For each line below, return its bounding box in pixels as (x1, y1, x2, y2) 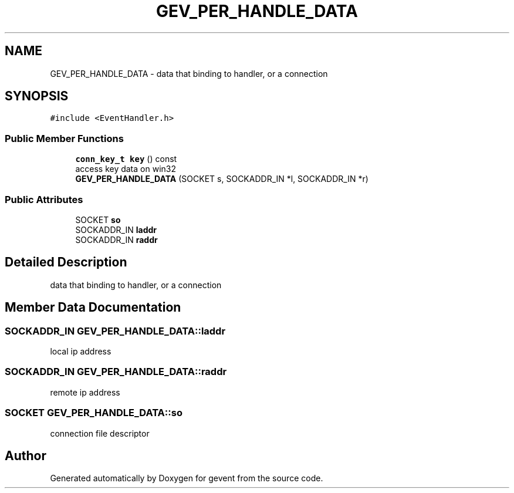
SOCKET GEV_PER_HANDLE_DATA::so (5, 407, 182, 419)
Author (5, 448, 46, 463)
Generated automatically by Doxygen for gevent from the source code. (50, 473, 323, 484)
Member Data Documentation (5, 300, 181, 315)
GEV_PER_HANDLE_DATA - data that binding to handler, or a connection (50, 68, 328, 79)
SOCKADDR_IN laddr (75, 224, 157, 235)
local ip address (50, 346, 111, 356)
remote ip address (50, 387, 120, 397)
